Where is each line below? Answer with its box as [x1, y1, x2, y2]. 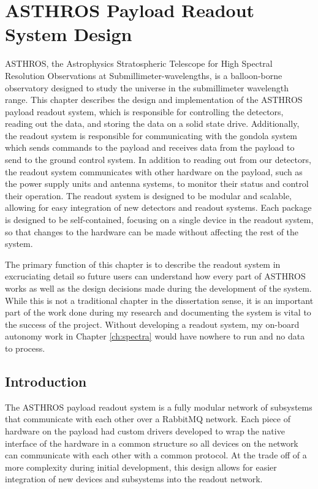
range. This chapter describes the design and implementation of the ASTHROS [5, 93, 303, 106]
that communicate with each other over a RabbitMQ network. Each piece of [5, 412, 290, 425]
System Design [5, 21, 132, 47]
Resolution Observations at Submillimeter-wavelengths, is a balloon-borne [5, 69, 282, 81]
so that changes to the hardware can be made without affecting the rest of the [5, 225, 299, 238]
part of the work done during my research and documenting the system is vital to [5, 306, 311, 319]
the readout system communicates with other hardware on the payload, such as [5, 165, 303, 178]
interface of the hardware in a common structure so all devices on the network [5, 436, 298, 449]
